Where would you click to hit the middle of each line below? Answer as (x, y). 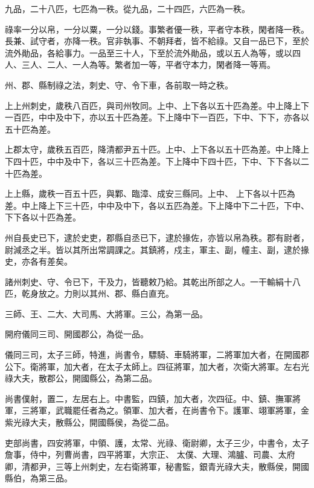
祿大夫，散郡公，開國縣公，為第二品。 (81, 378)
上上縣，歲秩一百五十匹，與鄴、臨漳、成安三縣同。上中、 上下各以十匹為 (150, 193)
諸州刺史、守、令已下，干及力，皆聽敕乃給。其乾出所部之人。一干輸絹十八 (153, 281)
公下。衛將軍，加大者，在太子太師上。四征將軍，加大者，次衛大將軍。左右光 (157, 366)
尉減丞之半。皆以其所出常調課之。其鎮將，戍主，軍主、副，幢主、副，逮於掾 (157, 249)
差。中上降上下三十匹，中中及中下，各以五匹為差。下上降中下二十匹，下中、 (157, 205)
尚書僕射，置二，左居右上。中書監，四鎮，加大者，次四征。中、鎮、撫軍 (149, 398)
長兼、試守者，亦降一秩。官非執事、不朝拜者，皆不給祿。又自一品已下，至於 (157, 41)
